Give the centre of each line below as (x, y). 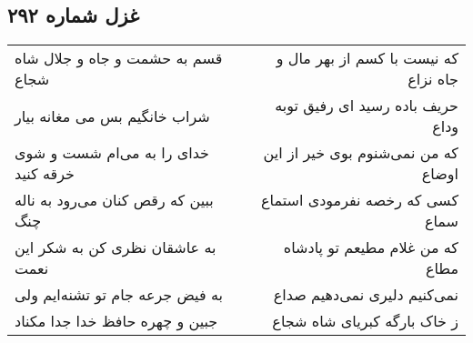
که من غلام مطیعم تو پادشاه (371, 247)
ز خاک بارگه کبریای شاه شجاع (365, 321)
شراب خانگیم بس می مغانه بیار (112, 116)
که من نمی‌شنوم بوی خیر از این (361, 153)
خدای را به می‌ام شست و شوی (112, 153)
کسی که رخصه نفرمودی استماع (359, 200)
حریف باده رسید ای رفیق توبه (367, 106)
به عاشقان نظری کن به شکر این (116, 247)
